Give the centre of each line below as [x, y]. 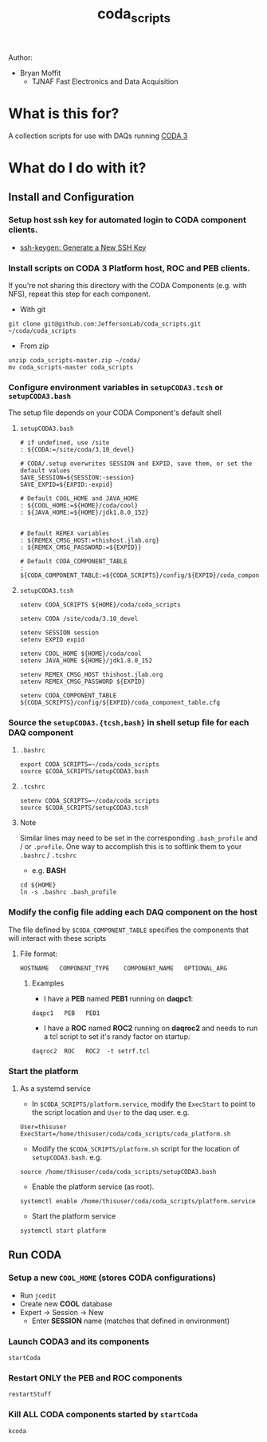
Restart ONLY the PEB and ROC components [95, 1377]
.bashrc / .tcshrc [48, 855]
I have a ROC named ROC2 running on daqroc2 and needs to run [151, 1028]
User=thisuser [43, 1127]
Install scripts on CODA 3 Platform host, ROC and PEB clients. [130, 268]
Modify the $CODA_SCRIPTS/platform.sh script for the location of [136, 1149]
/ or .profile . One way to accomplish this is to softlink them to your [131, 847]
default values [45, 471]
